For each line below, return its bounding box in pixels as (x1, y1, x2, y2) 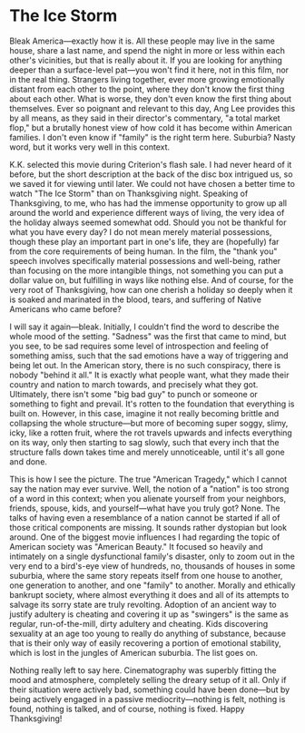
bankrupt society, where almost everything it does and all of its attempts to (9, 589, 290, 600)
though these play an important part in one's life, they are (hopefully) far (9, 236, 280, 247)
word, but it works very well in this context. (9, 142, 171, 152)
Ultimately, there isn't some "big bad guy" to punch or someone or (9, 388, 259, 399)
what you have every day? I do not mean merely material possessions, (9, 226, 272, 237)
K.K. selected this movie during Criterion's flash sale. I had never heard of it (9, 159, 292, 170)
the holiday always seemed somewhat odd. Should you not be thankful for (9, 217, 288, 228)
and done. (9, 455, 48, 467)
